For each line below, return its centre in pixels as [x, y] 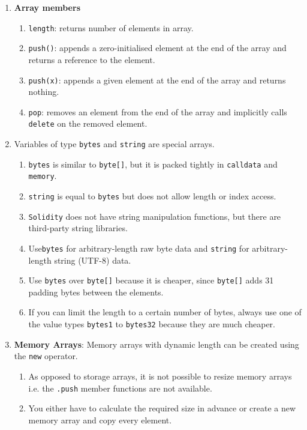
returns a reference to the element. [92, 59]
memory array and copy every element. [100, 419]
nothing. [44, 92]
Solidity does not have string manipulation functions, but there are [155, 216]
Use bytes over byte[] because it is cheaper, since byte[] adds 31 [151, 280]
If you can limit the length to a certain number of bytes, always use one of [165, 312]
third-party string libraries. [78, 228]
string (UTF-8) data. [93, 260]
